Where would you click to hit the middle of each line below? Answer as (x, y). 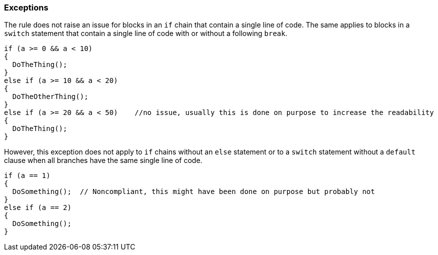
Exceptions (26, 7)
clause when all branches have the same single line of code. (103, 160)
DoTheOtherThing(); (50, 97)
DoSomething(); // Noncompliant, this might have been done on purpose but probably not (193, 192)
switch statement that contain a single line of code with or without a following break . (146, 33)
